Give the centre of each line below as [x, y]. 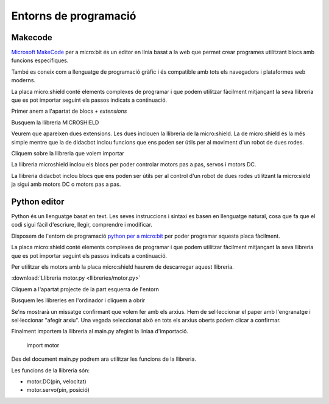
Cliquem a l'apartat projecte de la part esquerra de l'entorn [85, 289]
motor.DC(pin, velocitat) [56, 381]
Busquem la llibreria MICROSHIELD [55, 122]
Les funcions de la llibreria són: [51, 370]
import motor [43, 345]
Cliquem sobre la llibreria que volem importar [68, 153]
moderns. [23, 80]
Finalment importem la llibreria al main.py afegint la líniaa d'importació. [100, 331]
